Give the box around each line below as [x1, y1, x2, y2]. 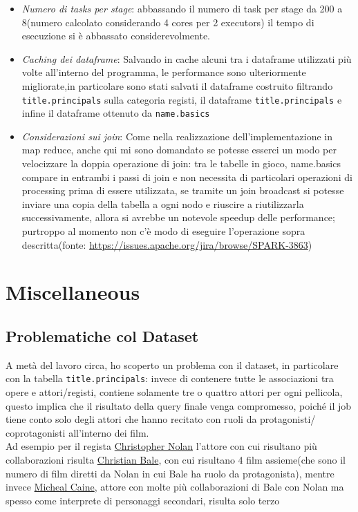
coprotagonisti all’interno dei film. [6, 425, 149, 439]
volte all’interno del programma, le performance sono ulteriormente [21, 65, 306, 79]
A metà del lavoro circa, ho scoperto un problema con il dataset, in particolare [6, 357, 339, 372]
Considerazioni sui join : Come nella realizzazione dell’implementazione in [21, 129, 332, 143]
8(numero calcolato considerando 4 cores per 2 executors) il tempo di [21, 15, 314, 29]
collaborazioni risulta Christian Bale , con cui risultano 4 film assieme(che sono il [6, 453, 346, 467]
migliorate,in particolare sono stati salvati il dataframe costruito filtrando [21, 78, 333, 93]
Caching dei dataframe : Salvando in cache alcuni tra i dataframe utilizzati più [21, 51, 352, 66]
